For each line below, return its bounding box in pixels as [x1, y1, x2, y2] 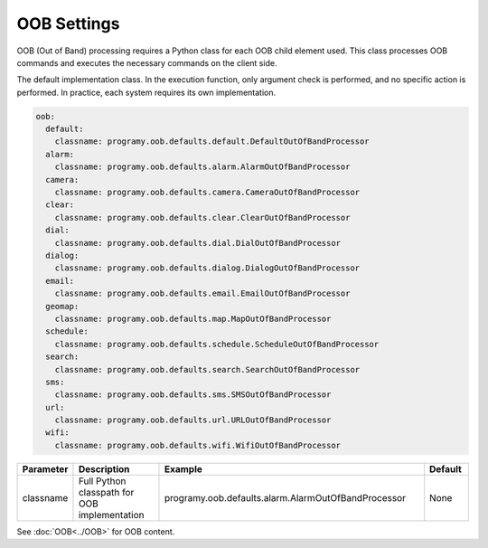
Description [78, 462, 130, 475]
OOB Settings [16, 14, 120, 33]
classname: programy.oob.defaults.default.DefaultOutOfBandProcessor [54, 137, 370, 146]
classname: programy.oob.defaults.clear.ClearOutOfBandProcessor [54, 213, 351, 222]
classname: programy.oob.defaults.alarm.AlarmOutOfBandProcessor [54, 162, 351, 172]
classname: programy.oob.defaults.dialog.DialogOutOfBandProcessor [54, 263, 361, 273]
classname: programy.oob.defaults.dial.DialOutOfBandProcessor [54, 238, 342, 248]
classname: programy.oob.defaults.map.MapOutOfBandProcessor [54, 313, 332, 324]
